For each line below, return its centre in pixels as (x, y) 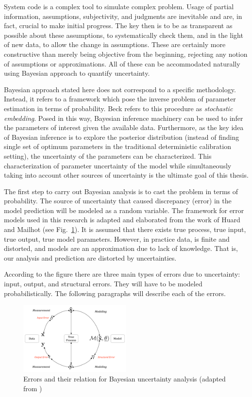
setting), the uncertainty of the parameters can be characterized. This (108, 156)
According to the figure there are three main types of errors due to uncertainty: (122, 274)
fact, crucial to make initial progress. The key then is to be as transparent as (118, 25)
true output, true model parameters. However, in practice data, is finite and (117, 239)
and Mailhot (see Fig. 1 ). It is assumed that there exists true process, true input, (125, 229)
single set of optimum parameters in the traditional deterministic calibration (118, 146)
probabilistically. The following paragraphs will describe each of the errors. (115, 293)
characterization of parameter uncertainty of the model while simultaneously (118, 165)
